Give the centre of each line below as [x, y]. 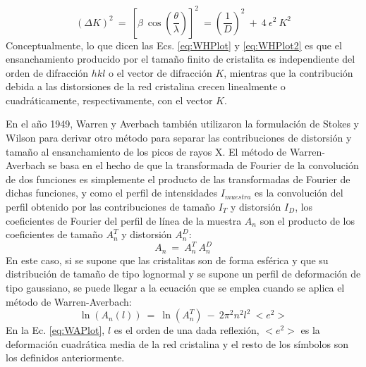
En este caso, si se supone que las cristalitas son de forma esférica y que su [167, 260]
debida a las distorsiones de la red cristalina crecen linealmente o [146, 86]
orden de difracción [47, 72]
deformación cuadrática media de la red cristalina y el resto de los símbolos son [177, 343]
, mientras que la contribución [288, 72]
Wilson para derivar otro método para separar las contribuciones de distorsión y [179, 138]
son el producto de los [307, 220]
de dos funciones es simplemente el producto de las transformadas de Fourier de [178, 179]
